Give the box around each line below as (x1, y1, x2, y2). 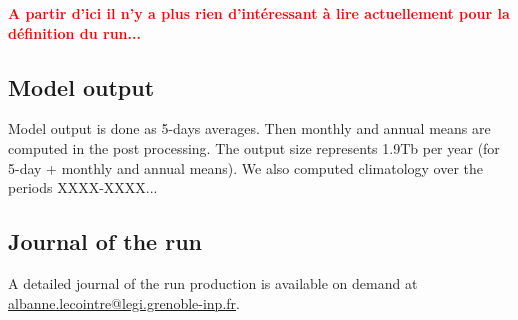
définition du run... (8, 22, 141, 43)
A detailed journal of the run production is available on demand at (8, 272, 418, 293)
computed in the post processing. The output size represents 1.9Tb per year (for (8, 137, 500, 158)
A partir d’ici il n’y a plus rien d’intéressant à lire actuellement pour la (8, 3, 510, 23)
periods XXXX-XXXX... (8, 177, 158, 198)
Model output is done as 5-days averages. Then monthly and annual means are (8, 118, 491, 139)
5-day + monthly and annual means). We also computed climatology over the (8, 157, 484, 178)
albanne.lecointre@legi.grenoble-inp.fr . (8, 292, 240, 313)
